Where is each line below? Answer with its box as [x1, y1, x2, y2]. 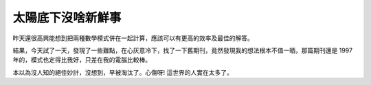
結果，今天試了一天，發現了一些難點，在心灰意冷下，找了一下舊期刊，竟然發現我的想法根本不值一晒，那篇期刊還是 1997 [12, 46, 353, 54]
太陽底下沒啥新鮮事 [12, 10, 122, 25]
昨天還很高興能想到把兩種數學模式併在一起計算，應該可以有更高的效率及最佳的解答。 [12, 34, 254, 42]
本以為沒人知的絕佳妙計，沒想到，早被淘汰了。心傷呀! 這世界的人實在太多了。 [12, 68, 233, 76]
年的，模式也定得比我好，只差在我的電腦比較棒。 [12, 56, 151, 64]
